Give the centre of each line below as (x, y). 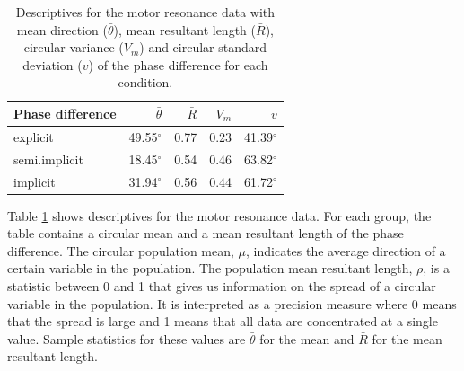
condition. (145, 82)
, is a (436, 268)
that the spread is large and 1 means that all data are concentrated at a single (223, 321)
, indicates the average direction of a (346, 250)
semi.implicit (48, 159)
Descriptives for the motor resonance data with (145, 12)
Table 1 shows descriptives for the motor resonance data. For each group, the (219, 215)
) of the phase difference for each (178, 64)
